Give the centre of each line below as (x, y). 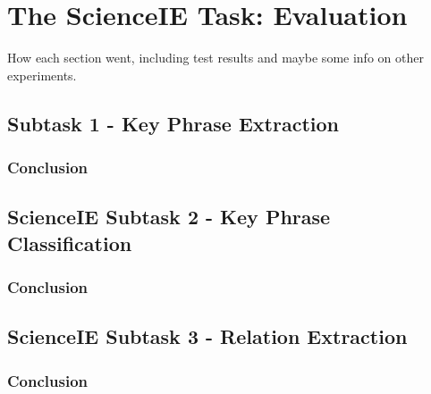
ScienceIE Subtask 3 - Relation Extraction (207, 336)
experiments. (42, 75)
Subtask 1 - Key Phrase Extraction (173, 123)
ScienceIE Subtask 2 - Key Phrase (169, 217)
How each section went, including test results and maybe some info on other (215, 58)
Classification (70, 243)
